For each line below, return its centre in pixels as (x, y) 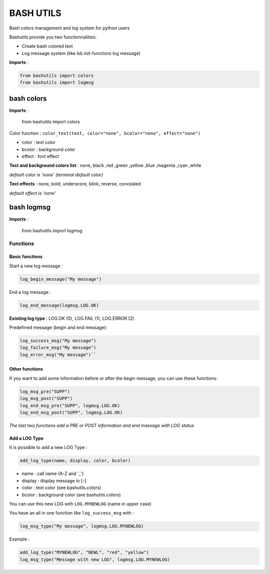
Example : (19, 539)
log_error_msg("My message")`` (58, 354)
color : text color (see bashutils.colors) (61, 488)
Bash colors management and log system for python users (69, 28)
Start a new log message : (36, 266)
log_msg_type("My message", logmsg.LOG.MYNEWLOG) (82, 526)
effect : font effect (40, 156)
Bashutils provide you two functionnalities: (53, 37)
